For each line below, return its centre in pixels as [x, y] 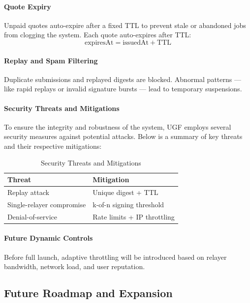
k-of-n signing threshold [128, 204]
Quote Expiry [28, 6]
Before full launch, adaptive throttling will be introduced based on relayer [115, 257]
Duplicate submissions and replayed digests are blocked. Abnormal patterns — [123, 79]
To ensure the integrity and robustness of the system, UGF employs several [118, 126]
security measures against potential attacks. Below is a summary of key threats [123, 136]
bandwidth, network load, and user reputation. [75, 266]
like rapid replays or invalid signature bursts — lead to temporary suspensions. [123, 89]
